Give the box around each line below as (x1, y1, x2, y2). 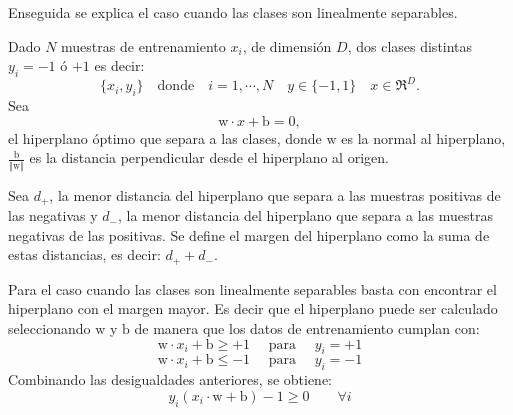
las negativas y (8, 205, 98, 226)
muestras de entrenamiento (61, 35, 226, 56)
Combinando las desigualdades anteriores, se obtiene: (8, 369, 333, 390)
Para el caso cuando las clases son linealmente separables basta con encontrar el (8, 278, 497, 299)
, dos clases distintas (347, 35, 473, 56)
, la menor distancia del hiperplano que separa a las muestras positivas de (49, 184, 501, 205)
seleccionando (8, 318, 91, 339)
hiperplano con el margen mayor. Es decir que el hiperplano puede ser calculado (8, 298, 498, 319)
